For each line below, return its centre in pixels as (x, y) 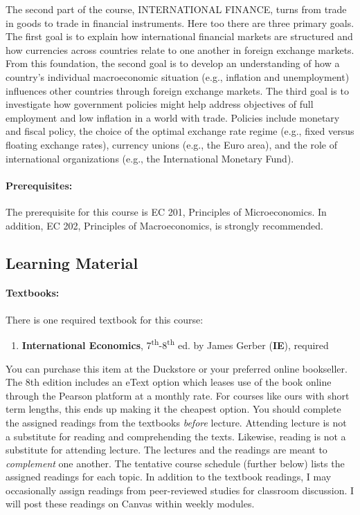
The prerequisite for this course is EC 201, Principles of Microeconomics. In (166, 211)
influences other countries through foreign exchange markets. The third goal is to (177, 90)
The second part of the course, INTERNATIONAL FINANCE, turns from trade (176, 9)
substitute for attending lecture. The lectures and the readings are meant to (166, 450)
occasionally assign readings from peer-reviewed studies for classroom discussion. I (180, 490)
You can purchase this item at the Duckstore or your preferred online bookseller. (177, 368)
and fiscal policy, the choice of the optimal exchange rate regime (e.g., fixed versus (180, 131)
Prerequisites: (39, 185)
